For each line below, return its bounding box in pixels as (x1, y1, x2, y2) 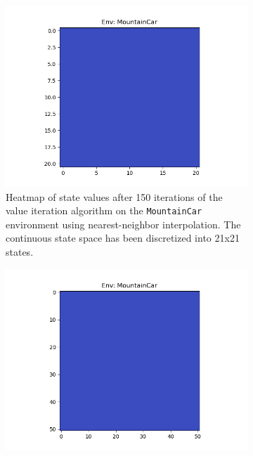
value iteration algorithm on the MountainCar (6, 203, 202, 218)
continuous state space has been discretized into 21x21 (6, 230, 240, 245)
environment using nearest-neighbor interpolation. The (6, 216, 241, 231)
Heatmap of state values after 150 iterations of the (6, 189, 223, 204)
